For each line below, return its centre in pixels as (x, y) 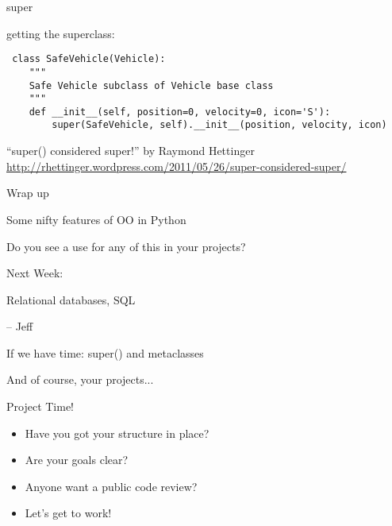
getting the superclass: (61, 33)
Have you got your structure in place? (117, 433)
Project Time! (40, 406)
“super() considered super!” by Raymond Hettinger (131, 151)
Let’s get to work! (68, 513)
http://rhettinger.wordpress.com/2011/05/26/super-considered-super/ (177, 166)
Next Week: (35, 273)
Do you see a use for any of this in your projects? (126, 246)
